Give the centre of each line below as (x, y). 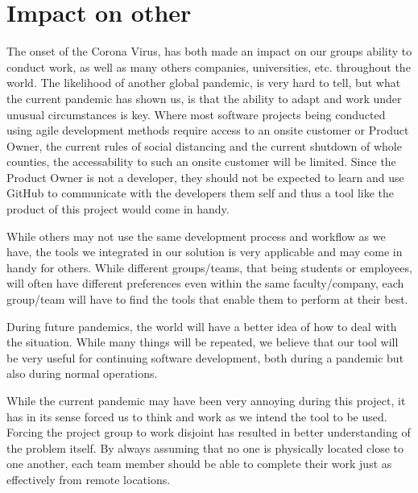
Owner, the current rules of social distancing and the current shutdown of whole (204, 145)
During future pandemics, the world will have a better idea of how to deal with (202, 326)
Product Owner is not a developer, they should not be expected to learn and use (205, 177)
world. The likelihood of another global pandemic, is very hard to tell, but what (204, 83)
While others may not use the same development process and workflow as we (196, 236)
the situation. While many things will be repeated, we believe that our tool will (203, 342)
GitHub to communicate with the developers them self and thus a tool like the (201, 193)
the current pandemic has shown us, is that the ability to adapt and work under (204, 98)
